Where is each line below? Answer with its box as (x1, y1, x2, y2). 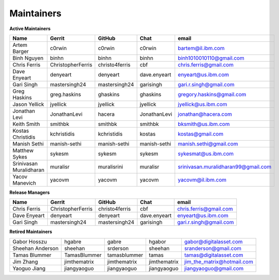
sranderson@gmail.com (184, 245, 242, 252)
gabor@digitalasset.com (184, 238, 243, 245)
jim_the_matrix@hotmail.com (184, 258, 254, 265)
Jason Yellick (12, 100, 44, 108)
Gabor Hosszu (12, 238, 47, 245)
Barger (12, 47, 29, 55)
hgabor (149, 238, 166, 245)
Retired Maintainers (9, 228, 52, 235)
